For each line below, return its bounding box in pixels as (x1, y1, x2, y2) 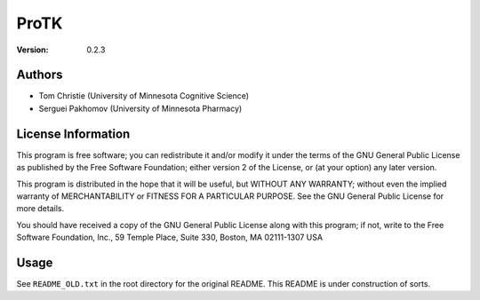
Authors (16, 67, 63, 83)
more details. (16, 203, 65, 214)
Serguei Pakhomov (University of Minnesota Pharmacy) (38, 103, 243, 114)
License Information (16, 126, 131, 141)
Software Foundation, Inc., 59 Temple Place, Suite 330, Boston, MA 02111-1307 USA (16, 232, 324, 243)
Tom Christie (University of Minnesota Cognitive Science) (38, 91, 249, 101)
